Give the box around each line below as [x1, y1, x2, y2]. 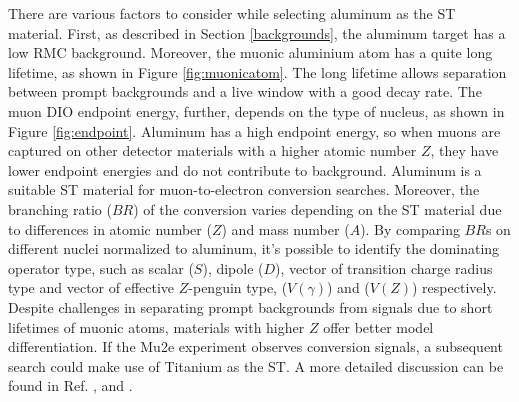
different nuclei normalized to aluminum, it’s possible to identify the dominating [8, 238, 500, 259]
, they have [430, 140, 499, 161]
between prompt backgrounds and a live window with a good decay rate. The [8, 81, 482, 102]
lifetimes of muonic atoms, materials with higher [8, 316, 305, 337]
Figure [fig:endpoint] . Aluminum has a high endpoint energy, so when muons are [8, 120, 501, 141]
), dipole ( [202, 257, 264, 278]
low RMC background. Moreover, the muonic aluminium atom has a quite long [8, 42, 493, 63]
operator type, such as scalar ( [8, 257, 194, 278]
